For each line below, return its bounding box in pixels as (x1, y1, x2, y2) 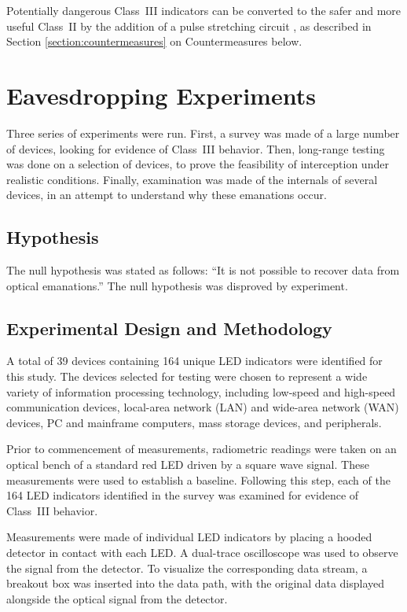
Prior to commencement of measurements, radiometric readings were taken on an (6, 441, 397, 457)
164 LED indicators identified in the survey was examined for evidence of (6, 487, 359, 503)
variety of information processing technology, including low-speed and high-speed (6, 383, 396, 400)
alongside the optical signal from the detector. (6, 590, 228, 606)
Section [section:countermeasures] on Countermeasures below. (6, 33, 302, 50)
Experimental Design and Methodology (6, 315, 332, 340)
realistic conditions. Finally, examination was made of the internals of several (6, 171, 378, 187)
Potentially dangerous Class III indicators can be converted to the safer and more (6, 2, 401, 18)
